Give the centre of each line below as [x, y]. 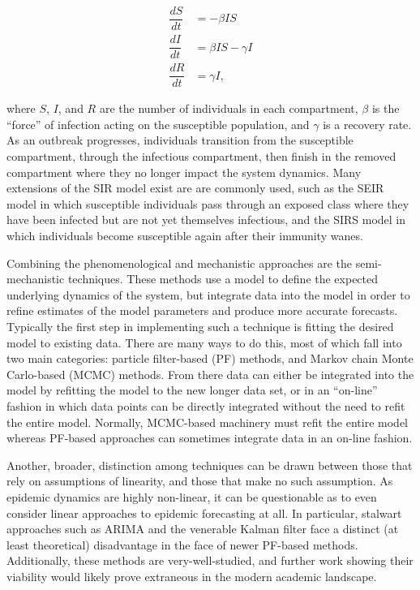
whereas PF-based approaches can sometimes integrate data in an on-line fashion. [210, 438]
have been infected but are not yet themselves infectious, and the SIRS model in [206, 220]
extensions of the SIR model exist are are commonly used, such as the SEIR [195, 188]
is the [386, 108]
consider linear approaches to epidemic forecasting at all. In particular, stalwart [204, 512]
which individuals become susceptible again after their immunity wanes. [185, 236]
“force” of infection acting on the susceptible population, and [158, 124]
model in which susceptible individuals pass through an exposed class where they [208, 203]
